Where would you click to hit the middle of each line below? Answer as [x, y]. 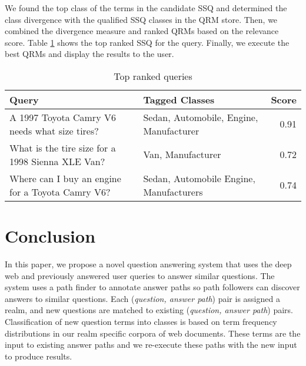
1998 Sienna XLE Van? [57, 161]
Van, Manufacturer [182, 155]
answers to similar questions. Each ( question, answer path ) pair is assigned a [142, 298]
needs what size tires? [54, 130]
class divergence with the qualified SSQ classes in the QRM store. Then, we [141, 19]
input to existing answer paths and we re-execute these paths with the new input [151, 345]
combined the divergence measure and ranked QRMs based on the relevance [142, 31]
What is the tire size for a [63, 147]
